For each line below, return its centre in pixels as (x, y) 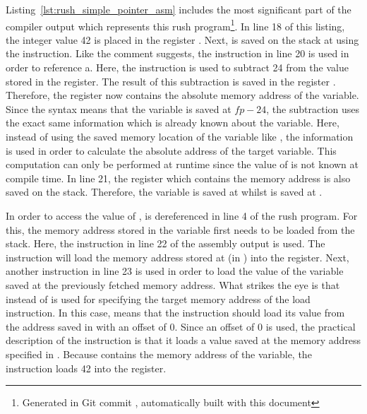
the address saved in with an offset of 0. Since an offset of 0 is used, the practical (181, 326)
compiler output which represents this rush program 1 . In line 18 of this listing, (175, 25)
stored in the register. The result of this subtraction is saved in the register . (171, 81)
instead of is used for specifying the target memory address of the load (158, 298)
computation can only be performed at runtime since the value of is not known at (182, 164)
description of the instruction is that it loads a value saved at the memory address (183, 340)
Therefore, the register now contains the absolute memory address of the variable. (182, 95)
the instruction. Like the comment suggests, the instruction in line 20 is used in (178, 53)
